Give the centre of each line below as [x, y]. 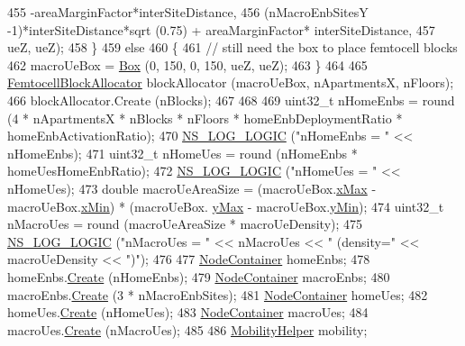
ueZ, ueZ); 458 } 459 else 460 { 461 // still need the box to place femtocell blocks [232, 47]
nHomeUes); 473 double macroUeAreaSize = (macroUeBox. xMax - [192, 188]
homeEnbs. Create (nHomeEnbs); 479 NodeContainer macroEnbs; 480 [199, 276]
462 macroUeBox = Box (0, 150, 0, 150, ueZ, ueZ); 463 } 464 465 [187, 64]
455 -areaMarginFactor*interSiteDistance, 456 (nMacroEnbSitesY [188, 12]
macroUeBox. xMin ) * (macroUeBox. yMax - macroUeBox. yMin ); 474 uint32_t [226, 206]
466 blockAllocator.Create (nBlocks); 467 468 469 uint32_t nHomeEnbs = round [231, 100]
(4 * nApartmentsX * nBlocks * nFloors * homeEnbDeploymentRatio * [205, 118]
